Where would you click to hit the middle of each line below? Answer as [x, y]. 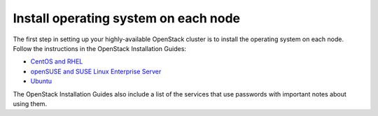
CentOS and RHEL [57, 61]
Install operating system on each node [127, 18]
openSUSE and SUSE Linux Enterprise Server [96, 71]
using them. [30, 103]
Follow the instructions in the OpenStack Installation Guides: [100, 48]
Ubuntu [41, 81]
